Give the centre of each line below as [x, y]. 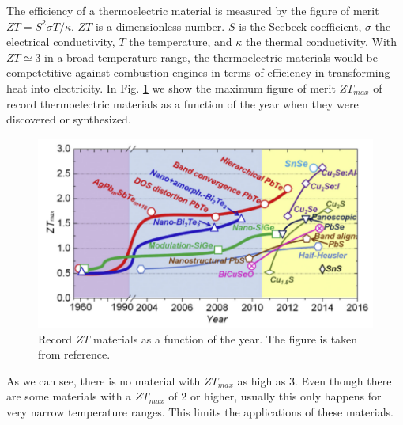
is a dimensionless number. [160, 26]
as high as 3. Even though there [314, 380]
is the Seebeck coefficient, [300, 26]
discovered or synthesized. [69, 119]
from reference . [74, 354]
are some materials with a [69, 396]
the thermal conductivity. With [322, 42]
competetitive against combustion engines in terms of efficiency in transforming [198, 72]
